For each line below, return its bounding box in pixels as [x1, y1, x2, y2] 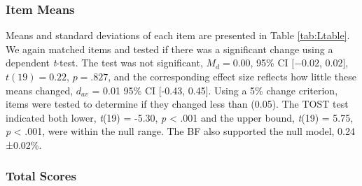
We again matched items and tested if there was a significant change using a [6, 41, 333, 56]
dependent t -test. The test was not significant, [6, 55, 203, 70]
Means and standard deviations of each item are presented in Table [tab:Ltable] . [6, 28, 350, 43]
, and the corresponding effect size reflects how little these [108, 69, 356, 83]
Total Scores [6, 167, 76, 185]
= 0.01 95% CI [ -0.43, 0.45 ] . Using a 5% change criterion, [92, 83, 338, 97]
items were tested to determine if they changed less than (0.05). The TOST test [6, 96, 349, 111]
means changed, [6, 83, 74, 97]
